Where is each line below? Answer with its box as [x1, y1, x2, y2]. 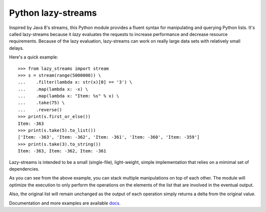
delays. [9, 45, 24, 51]
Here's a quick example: [9, 54, 59, 60]
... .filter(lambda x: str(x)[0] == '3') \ [18, 79, 133, 85]
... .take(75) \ [18, 100, 65, 106]
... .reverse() [18, 107, 63, 113]
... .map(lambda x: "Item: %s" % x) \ [18, 93, 119, 99]
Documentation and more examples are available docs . [9, 200, 121, 206]
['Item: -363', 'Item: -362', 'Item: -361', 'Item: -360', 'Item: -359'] [18, 134, 200, 140]
